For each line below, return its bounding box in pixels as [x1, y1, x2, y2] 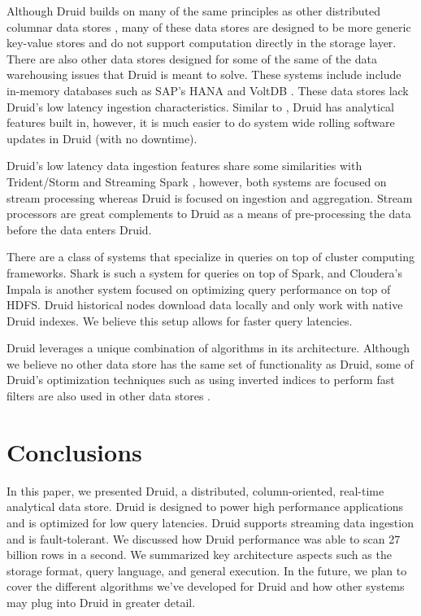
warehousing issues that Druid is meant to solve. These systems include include [7, 66, 401, 83]
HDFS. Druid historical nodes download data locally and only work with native [7, 296, 403, 313]
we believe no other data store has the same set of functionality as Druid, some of [7, 355, 414, 372]
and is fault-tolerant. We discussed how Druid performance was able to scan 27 [7, 530, 401, 547]
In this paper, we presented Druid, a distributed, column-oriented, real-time [7, 482, 384, 499]
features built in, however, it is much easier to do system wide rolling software [7, 114, 395, 131]
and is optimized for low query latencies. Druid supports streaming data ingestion [7, 513, 414, 531]
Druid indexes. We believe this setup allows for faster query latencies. [7, 312, 353, 329]
